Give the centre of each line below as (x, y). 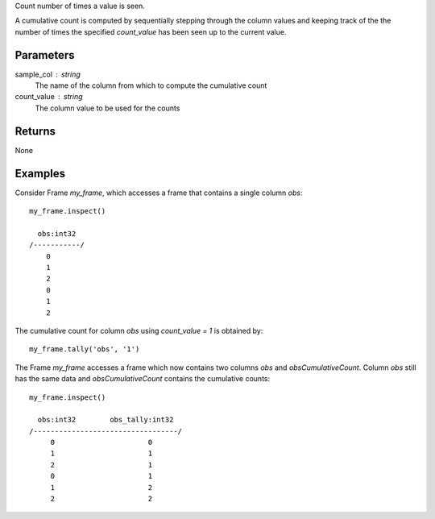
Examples (40, 173)
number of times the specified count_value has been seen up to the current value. (151, 31)
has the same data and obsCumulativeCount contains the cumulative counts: (142, 379)
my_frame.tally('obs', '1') (85, 349)
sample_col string (48, 74)
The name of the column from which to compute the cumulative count (151, 85)
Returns (35, 131)
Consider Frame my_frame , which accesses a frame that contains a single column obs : (159, 193)
